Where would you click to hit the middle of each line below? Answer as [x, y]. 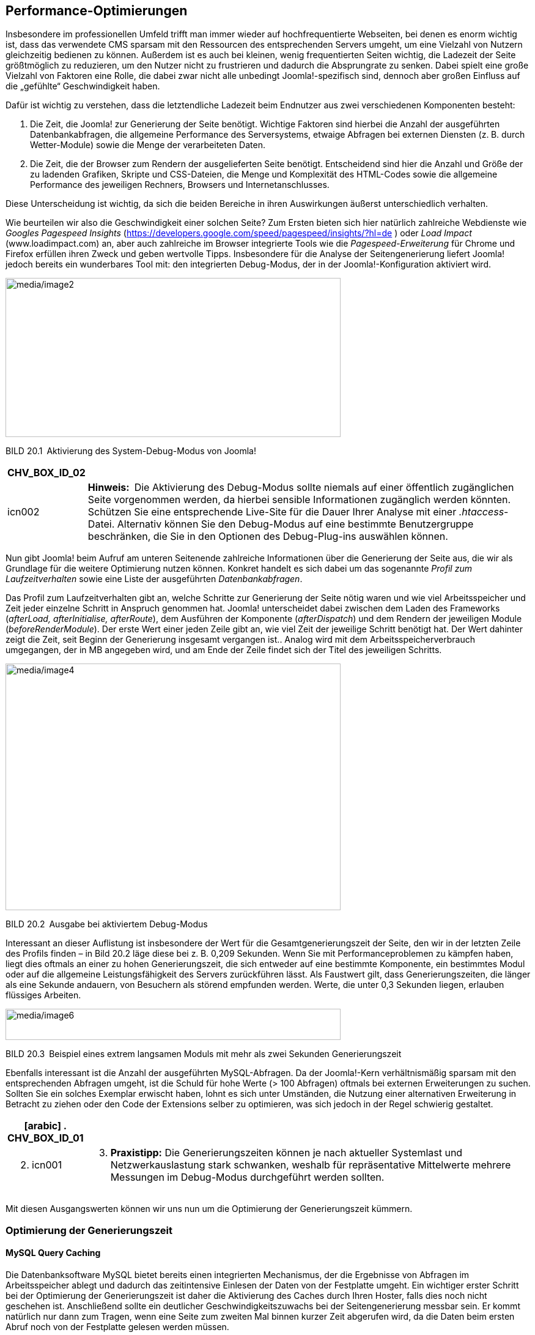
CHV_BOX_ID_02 [46, 473]
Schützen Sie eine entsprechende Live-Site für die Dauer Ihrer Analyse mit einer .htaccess [296, 512]
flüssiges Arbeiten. [43, 995]
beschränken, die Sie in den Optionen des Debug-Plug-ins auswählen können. [268, 537]
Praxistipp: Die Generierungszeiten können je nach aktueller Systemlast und [286, 1153]
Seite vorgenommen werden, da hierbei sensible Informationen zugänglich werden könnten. [299, 500]
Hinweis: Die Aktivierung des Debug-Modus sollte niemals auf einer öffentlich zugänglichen [301, 488]
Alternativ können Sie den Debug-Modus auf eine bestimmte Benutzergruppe [295, 524]
